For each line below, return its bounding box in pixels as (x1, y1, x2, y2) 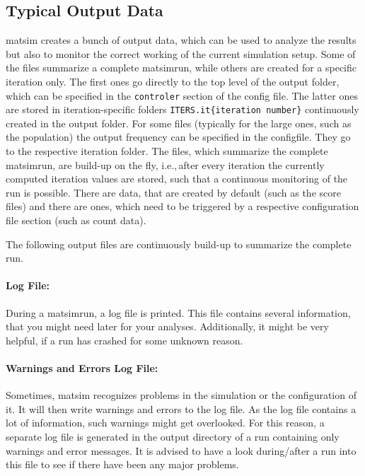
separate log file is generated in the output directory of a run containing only (6, 429, 340, 443)
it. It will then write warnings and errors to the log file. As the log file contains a (6, 401, 357, 416)
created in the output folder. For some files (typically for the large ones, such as (6, 115, 352, 130)
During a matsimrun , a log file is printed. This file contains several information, (6, 305, 351, 320)
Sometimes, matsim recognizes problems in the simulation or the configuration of (6, 388, 357, 402)
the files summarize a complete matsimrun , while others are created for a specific (6, 60, 357, 75)
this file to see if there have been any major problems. (6, 457, 239, 472)
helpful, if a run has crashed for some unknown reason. (6, 332, 243, 347)
